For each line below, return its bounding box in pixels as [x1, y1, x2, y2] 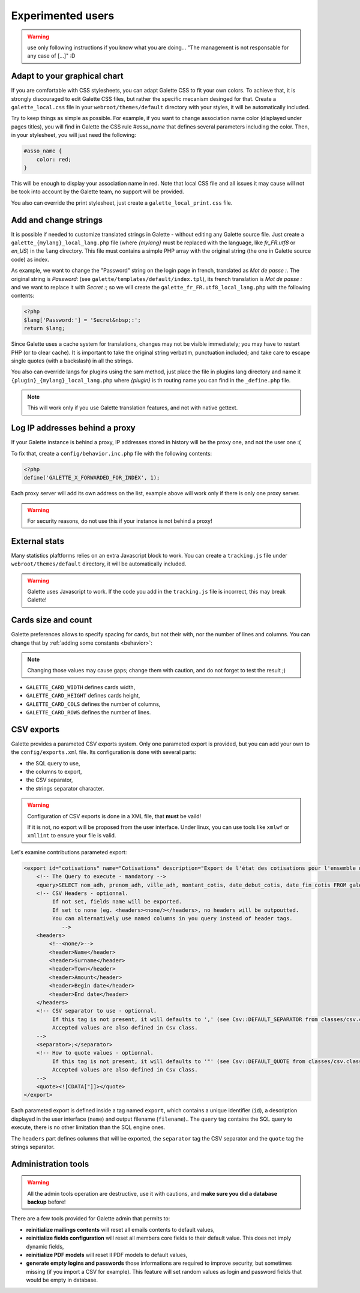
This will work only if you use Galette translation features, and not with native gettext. [27, 404, 238, 411]
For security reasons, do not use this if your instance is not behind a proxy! [27, 517, 212, 525]
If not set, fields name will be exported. [52, 898, 182, 905]
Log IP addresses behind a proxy [11, 423, 136, 433]
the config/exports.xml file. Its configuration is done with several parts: [11, 749, 197, 756]
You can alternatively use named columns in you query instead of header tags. [52, 915, 293, 922]
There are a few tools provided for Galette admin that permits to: [11, 1215, 170, 1222]
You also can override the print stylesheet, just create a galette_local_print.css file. [11, 199, 233, 206]
